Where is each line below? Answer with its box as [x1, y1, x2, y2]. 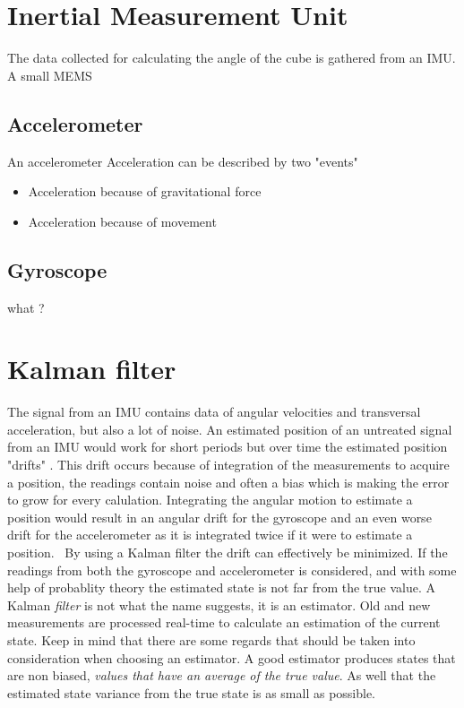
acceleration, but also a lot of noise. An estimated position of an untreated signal [7, 419, 452, 438]
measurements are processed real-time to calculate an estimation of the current [7, 613, 441, 632]
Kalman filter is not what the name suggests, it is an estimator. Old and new [7, 595, 431, 614]
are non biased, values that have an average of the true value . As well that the [7, 666, 436, 685]
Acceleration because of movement [28, 212, 217, 230]
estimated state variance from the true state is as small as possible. [7, 683, 376, 702]
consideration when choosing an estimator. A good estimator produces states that [7, 648, 456, 667]
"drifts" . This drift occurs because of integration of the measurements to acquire [7, 455, 450, 473]
